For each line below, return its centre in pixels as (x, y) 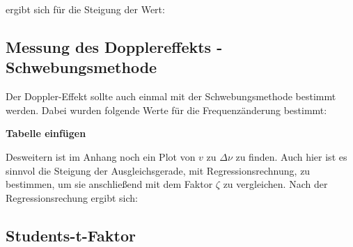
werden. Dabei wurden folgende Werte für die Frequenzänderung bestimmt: (166, 110)
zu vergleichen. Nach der (275, 184)
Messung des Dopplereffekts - (114, 46)
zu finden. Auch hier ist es (291, 156)
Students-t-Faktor (71, 235)
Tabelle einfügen (46, 133)
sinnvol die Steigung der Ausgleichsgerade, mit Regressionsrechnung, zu (158, 170)
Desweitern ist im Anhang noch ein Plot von (101, 156)
